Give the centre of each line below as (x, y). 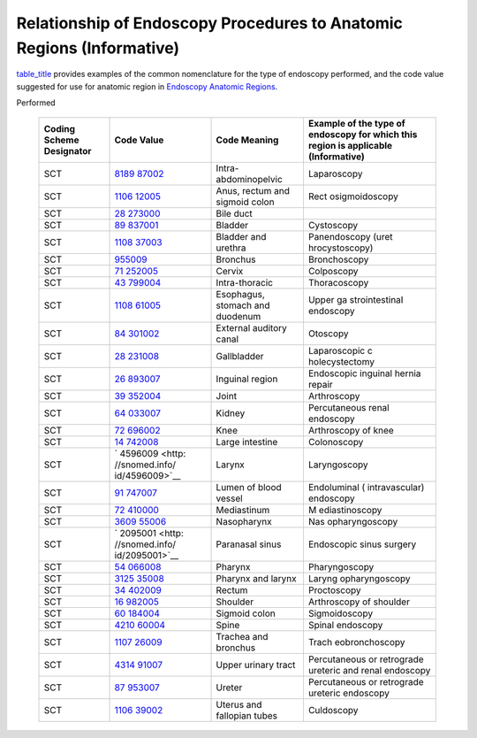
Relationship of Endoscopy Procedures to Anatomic (210, 23)
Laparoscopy (335, 173)
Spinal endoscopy (345, 625)
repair (320, 384)
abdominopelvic (249, 179)
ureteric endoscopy (349, 693)
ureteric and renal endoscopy (369, 670)
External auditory (251, 327)
